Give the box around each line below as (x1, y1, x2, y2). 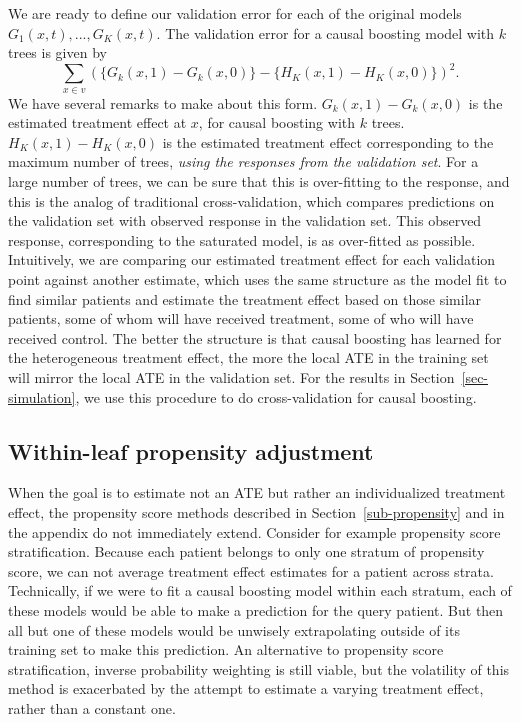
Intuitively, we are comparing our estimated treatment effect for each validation (8, 249, 496, 270)
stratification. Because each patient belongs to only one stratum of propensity (8, 541, 485, 562)
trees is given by (8, 42, 107, 63)
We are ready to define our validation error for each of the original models (8, 3, 462, 23)
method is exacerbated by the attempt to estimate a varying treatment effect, (8, 678, 484, 699)
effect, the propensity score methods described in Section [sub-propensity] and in (8, 501, 505, 522)
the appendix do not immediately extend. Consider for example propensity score (8, 521, 501, 542)
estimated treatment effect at (8, 112, 187, 133)
